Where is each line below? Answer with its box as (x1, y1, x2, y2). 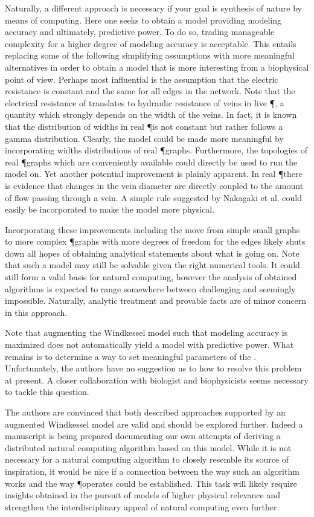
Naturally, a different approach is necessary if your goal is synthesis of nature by (5, 2, 302, 14)
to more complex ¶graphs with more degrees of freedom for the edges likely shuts (5, 235, 306, 248)
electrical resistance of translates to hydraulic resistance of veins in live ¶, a (5, 96, 284, 109)
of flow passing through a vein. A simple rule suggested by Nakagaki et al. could (5, 191, 303, 204)
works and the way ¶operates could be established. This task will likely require (5, 477, 297, 489)
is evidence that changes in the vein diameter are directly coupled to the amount (5, 179, 304, 191)
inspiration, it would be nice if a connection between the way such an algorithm (5, 464, 300, 477)
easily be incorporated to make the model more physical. (5, 203, 215, 216)
